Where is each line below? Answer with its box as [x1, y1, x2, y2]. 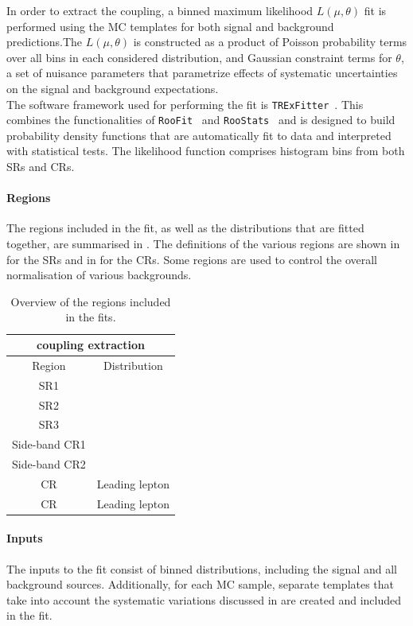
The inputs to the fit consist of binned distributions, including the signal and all [6, 560, 397, 577]
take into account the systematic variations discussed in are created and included [6, 591, 401, 608]
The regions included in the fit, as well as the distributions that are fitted [6, 220, 364, 236]
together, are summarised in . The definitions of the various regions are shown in [6, 235, 400, 252]
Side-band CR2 [12, 456, 86, 472]
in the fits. [65, 309, 116, 325]
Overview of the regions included [10, 293, 171, 309]
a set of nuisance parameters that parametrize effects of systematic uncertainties [6, 64, 398, 81]
